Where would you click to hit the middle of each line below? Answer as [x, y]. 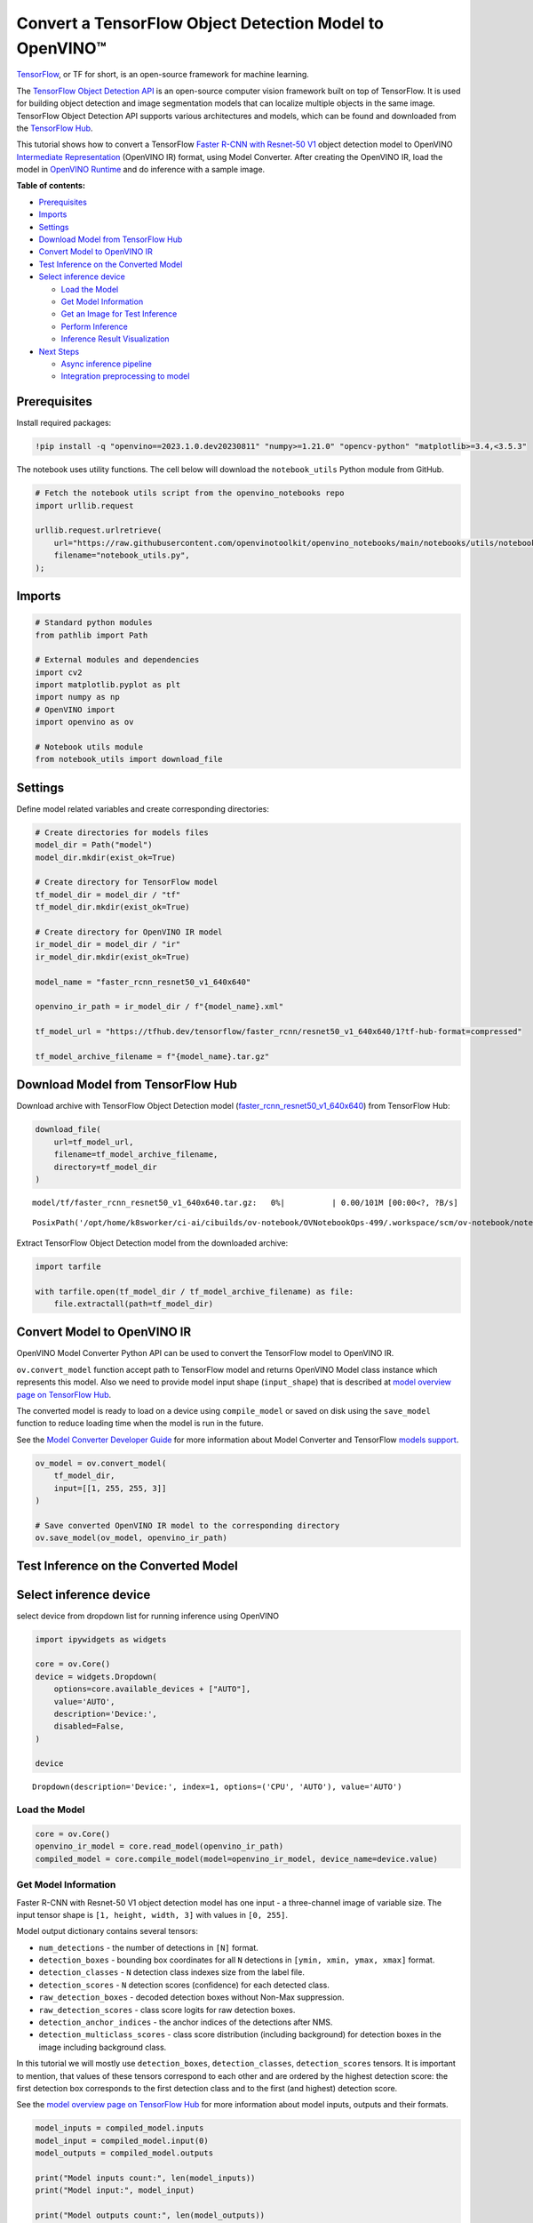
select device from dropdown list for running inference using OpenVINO [148, 1616]
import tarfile [68, 1266]
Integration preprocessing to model [125, 376]
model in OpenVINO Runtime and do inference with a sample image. [141, 170]
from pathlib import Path [91, 635]
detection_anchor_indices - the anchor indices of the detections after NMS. [186, 2022]
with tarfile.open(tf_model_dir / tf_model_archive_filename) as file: [195, 1291]
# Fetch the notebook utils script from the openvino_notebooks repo [190, 493]
